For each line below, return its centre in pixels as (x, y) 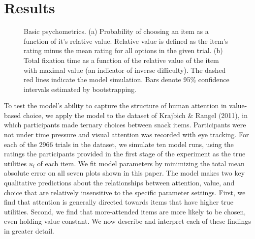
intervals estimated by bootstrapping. (80, 89)
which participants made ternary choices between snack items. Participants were (125, 125)
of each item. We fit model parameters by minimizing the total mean (141, 163)
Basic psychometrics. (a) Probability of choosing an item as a (116, 31)
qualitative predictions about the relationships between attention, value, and (119, 183)
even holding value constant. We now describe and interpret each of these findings (127, 221)
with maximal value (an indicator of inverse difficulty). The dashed (125, 70)
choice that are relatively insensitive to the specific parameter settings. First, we (125, 192)
